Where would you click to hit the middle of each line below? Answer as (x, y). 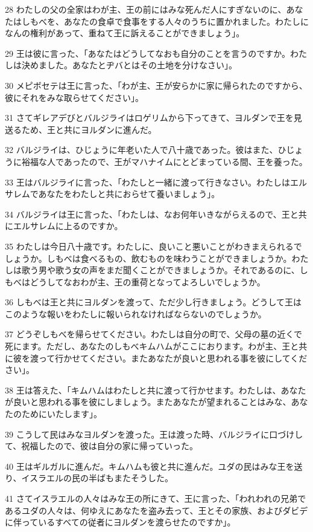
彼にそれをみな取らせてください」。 (74, 97)
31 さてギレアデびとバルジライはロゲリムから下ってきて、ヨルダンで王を (149, 118)
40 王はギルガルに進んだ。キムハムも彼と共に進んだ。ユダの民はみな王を (150, 466)
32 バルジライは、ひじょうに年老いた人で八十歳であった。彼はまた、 (141, 150)
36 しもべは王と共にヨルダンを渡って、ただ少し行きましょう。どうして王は (153, 302)
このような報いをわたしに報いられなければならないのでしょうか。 (136, 313)
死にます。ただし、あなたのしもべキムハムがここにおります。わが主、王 (148, 346)
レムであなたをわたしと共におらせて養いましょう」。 (116, 194)
